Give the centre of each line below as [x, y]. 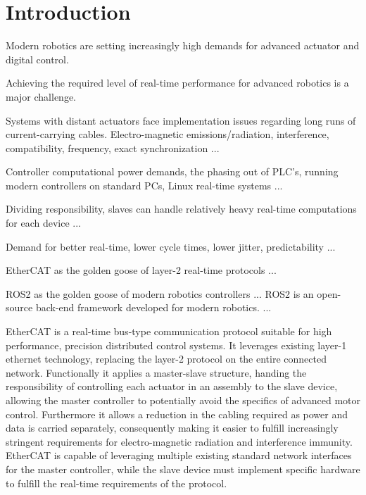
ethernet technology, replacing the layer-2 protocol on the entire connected [166, 359]
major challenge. [41, 96]
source [19, 307]
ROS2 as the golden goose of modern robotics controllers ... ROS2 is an [160, 293]
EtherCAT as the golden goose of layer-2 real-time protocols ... [141, 270]
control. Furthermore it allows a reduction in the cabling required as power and [177, 414]
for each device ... [43, 223]
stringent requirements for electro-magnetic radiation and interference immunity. [179, 441]
